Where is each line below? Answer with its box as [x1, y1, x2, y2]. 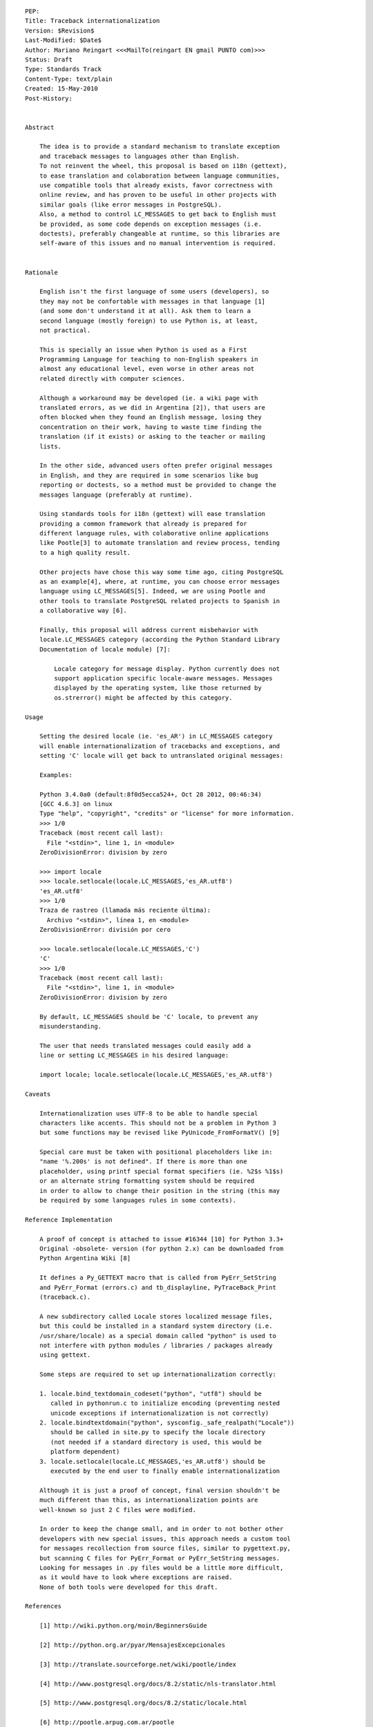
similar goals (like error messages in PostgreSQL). [39, 200, 222, 209]
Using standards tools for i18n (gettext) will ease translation [39, 510, 266, 518]
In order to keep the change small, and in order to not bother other [39, 1525, 284, 1533]
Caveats [25, 1090, 51, 1098]
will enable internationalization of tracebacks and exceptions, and [39, 742, 280, 750]
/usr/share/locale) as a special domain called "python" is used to [39, 1332, 276, 1339]
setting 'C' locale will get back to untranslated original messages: [39, 752, 284, 760]
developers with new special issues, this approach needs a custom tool [39, 1534, 291, 1543]
